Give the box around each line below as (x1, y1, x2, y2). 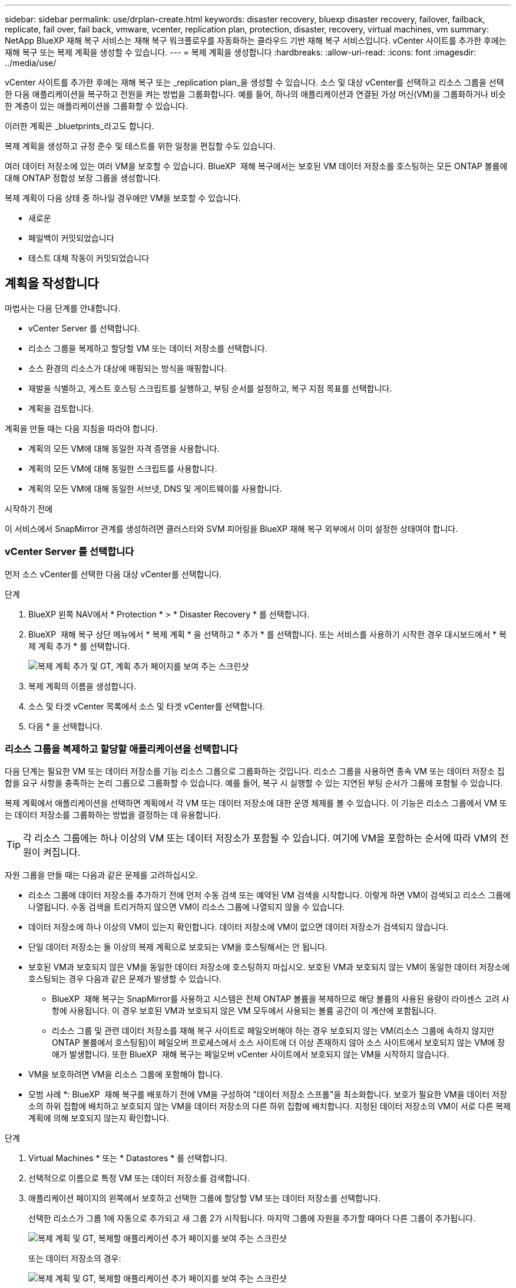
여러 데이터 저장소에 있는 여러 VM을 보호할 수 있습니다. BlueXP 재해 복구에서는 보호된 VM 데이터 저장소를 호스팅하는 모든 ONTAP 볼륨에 (5, 161, 508, 171)
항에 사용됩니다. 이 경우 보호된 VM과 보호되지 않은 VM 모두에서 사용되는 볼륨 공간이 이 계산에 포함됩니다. (52, 1006, 436, 1016)
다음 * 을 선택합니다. (28, 721, 102, 731)
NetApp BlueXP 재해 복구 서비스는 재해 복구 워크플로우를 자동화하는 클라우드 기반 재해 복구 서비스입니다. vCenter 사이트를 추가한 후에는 (5, 35, 507, 45)
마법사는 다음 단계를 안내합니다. (5, 303, 121, 313)
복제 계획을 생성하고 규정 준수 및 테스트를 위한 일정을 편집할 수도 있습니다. (5, 141, 276, 151)
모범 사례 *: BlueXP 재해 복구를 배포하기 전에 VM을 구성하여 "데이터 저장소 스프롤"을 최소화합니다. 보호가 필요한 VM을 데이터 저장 (28, 1089, 507, 1100)
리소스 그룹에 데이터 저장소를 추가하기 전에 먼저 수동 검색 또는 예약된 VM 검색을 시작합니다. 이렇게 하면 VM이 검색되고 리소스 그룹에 (28, 890, 511, 901)
